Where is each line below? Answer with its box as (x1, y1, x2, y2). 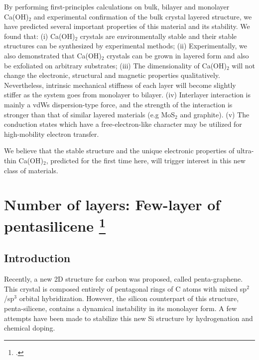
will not (232, 60, 255, 70)
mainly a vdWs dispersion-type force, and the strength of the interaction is (4, 99, 233, 109)
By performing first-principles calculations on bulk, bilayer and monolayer (4, 1, 230, 11)
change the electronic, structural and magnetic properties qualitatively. (4, 70, 220, 80)
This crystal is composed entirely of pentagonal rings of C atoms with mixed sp (4, 283, 247, 294)
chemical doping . (4, 323, 55, 333)
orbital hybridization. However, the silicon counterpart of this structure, (19, 293, 239, 304)
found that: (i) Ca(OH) (4, 30, 75, 41)
